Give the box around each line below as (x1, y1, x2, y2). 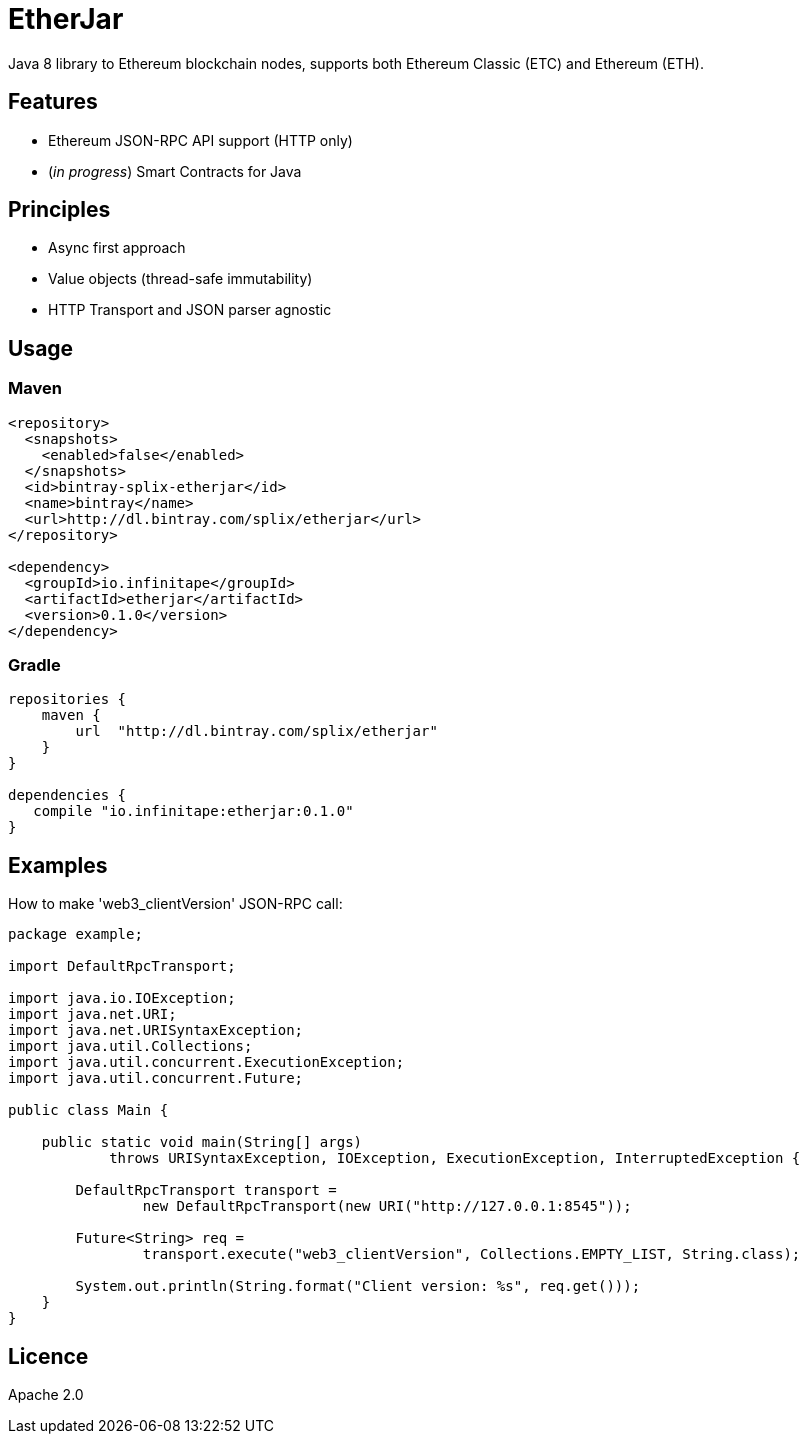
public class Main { (8, 1102, 169, 1119)
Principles (8, 197, 111, 223)
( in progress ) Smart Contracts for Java (48, 162, 302, 180)
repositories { (8, 691, 127, 708)
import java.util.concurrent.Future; (8, 1070, 304, 1087)
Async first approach (48, 239, 186, 257)
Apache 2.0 (8, 1386, 84, 1404)
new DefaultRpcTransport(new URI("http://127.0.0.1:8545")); (142, 1198, 632, 1215)
